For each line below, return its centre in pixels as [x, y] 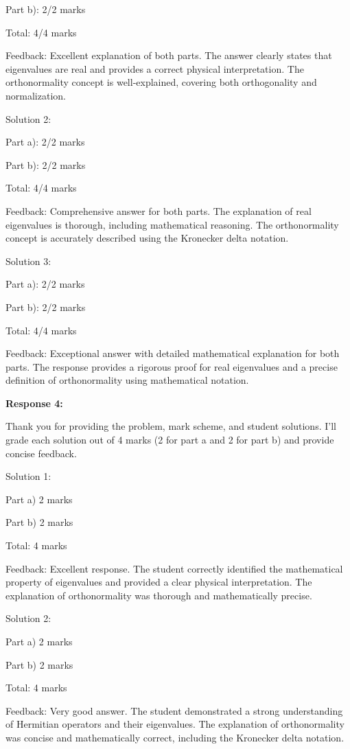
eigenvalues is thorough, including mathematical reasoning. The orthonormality [172, 224]
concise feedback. [41, 453]
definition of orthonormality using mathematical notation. [127, 380]
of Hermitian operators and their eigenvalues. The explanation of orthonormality [175, 724]
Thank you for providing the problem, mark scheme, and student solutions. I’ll [171, 426]
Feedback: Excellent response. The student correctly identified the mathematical [174, 568]
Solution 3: [28, 261]
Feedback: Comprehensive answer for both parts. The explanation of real [159, 210]
